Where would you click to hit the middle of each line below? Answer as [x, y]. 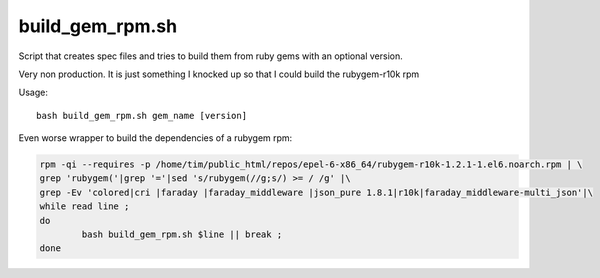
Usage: [33, 92]
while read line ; [84, 206]
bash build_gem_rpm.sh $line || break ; [182, 234]
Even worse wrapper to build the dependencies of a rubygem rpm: [155, 138]
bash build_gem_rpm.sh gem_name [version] [142, 115]
